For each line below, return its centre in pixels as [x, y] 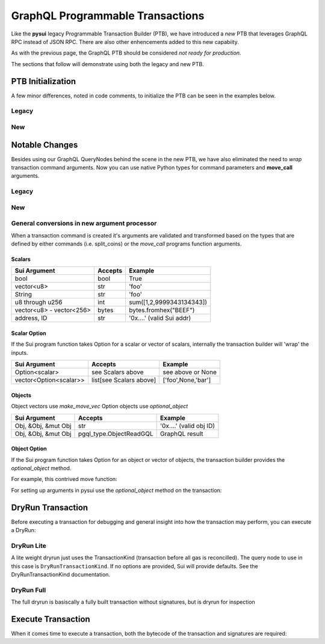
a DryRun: [23, 530]
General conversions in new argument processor [84, 224]
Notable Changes [45, 145]
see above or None [190, 372]
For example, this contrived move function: [64, 479]
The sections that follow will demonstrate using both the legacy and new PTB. [108, 64]
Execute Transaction [51, 619]
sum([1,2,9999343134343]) [168, 302]
